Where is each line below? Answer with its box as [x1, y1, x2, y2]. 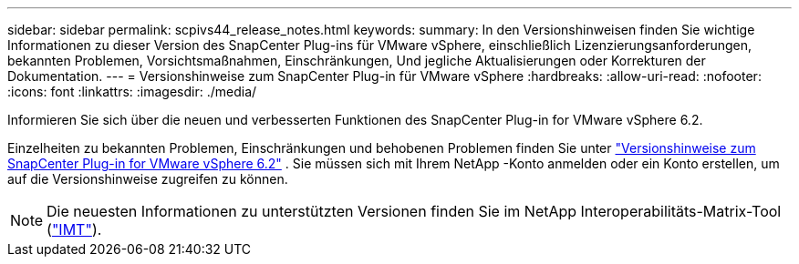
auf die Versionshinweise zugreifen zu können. [7, 171, 288, 187]
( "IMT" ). [47, 220, 102, 239]
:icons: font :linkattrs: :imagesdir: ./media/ [7, 84, 257, 99]
